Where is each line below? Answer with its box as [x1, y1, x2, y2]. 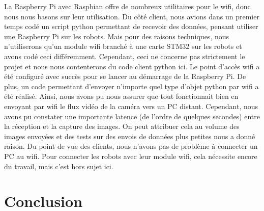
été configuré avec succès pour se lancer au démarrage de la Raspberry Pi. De [4, 71, 246, 82]
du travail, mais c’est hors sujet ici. [4, 161, 113, 171]
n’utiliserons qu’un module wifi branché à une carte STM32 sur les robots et [4, 41, 242, 51]
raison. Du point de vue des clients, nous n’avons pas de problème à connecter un [4, 141, 258, 151]
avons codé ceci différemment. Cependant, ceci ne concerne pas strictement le [4, 50, 245, 61]
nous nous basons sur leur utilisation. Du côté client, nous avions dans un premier [4, 11, 259, 21]
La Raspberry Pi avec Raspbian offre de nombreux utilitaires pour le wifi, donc [4, 1, 251, 11]
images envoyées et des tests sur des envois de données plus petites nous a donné [4, 130, 255, 141]
